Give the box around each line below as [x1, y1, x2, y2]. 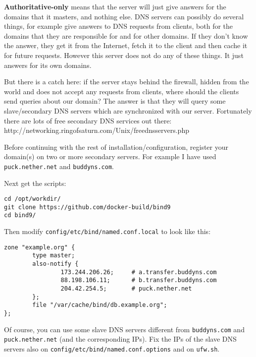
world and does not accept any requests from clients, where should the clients [4, 86, 239, 96]
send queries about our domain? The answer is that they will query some [4, 96, 226, 106]
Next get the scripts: [4, 178, 66, 188]
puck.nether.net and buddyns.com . [4, 161, 114, 171]
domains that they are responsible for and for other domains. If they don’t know [4, 30, 248, 41]
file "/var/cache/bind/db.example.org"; [32, 301, 167, 309]
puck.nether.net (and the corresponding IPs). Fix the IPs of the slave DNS [4, 334, 237, 344]
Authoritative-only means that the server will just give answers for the [4, 1, 226, 11]
